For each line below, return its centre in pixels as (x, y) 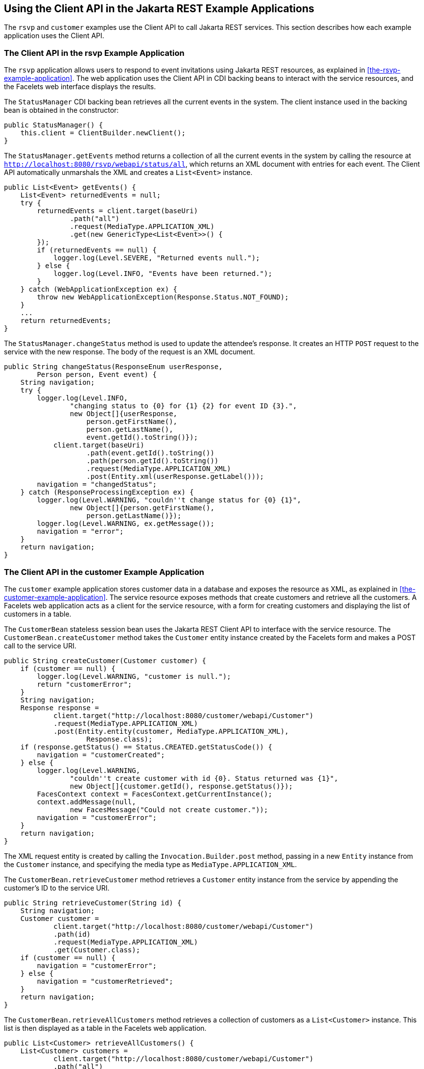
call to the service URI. (40, 646)
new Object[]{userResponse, (124, 414)
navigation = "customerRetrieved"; (105, 981)
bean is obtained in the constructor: (61, 110)
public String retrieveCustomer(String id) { (93, 903)
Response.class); (119, 739)
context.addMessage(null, (86, 802)
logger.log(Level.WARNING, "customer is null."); (134, 676)
